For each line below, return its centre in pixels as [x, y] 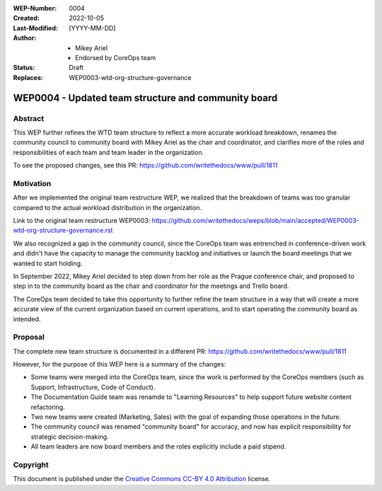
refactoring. [48, 407]
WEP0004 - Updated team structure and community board [145, 98]
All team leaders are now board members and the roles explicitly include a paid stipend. [158, 446]
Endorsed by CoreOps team [116, 57]
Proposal [29, 337]
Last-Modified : [35, 28]
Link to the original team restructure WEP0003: [82, 220]
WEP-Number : [35, 8]
